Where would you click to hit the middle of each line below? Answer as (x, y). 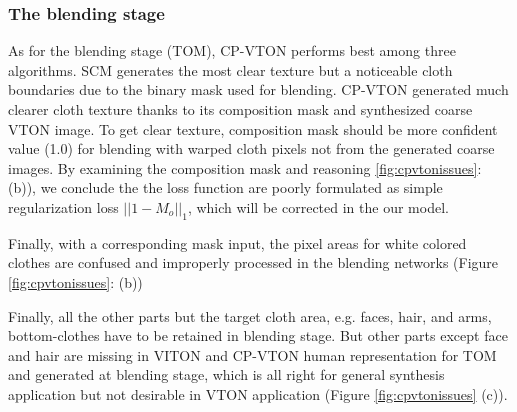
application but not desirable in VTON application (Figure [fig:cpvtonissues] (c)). (258, 393)
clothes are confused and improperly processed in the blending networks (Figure (253, 262)
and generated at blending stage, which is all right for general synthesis (226, 374)
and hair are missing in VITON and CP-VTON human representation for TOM (252, 354)
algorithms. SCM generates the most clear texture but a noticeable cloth (230, 69)
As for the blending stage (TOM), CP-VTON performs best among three (232, 50)
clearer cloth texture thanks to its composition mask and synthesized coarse (240, 109)
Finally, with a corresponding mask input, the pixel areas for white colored (237, 242)
